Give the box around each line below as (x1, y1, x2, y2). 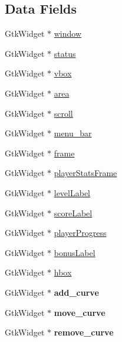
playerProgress (54, 226, 107, 239)
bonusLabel (54, 246, 95, 258)
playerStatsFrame (54, 167, 117, 179)
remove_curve (54, 326, 114, 338)
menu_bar (54, 127, 92, 139)
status (54, 47, 76, 59)
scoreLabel (54, 206, 93, 219)
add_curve (54, 286, 99, 298)
